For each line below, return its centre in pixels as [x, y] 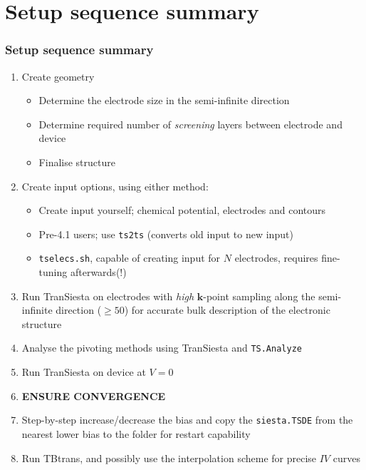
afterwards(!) [98, 272]
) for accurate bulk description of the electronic [227, 310]
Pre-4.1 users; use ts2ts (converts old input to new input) [166, 234]
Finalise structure [77, 162]
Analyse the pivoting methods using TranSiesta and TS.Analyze [162, 348]
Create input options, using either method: [115, 186]
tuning [53, 272]
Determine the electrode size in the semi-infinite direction [164, 100]
